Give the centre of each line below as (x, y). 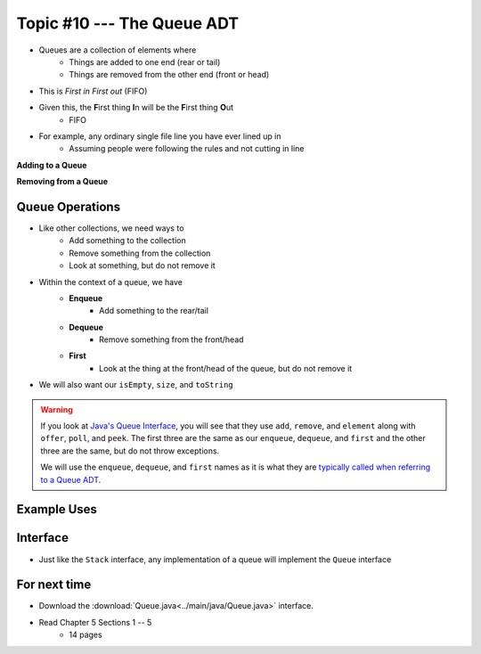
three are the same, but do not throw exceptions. (130, 451)
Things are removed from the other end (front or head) (169, 75)
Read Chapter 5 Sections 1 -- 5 (95, 622)
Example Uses (57, 509)
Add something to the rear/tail (154, 311)
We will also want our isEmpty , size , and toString (136, 385)
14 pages (86, 635)
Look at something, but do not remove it (142, 266)
